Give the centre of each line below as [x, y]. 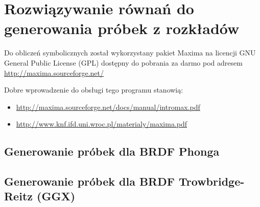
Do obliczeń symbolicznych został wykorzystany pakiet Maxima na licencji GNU [130, 53]
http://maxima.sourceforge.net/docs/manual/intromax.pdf [108, 107]
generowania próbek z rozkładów [122, 28]
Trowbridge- [212, 181]
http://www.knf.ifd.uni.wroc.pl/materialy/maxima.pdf [102, 124]
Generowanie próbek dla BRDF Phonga [112, 151]
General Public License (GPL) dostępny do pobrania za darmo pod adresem [123, 62]
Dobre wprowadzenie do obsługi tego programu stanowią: [94, 90]
